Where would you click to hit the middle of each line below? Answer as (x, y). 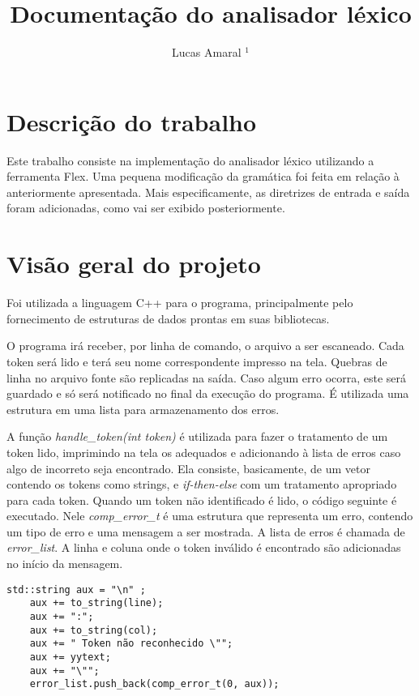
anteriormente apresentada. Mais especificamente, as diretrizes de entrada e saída (208, 192)
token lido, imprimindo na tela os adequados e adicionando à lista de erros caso (204, 452)
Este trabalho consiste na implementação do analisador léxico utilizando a (190, 160)
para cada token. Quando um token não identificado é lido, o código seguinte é (202, 500)
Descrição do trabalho (132, 121)
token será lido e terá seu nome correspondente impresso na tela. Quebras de (197, 361)
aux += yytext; (70, 657)
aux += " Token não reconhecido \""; (131, 644)
